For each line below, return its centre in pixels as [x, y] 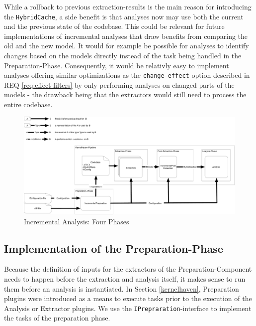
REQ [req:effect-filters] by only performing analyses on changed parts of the [119, 84]
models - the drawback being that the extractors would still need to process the [125, 94]
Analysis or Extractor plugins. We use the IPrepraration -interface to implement [128, 308]
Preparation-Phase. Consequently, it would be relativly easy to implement [117, 65]
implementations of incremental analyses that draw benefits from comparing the [126, 36]
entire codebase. [28, 104]
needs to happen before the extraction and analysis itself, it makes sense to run [125, 278]
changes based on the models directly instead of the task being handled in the [123, 56]
